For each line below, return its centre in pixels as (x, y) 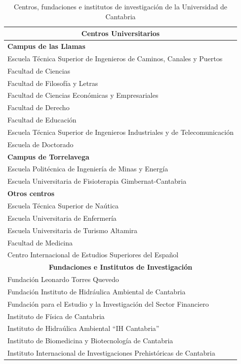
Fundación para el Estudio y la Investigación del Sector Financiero (108, 303)
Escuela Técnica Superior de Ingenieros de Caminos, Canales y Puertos (115, 58)
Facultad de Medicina (40, 242)
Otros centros (31, 193)
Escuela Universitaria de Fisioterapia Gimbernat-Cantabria (97, 181)
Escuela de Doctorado (40, 144)
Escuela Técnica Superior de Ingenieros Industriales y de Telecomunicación (120, 132)
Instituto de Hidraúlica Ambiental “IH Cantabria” (83, 328)
